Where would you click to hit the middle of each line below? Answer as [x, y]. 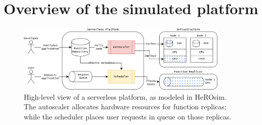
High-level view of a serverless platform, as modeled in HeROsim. [125, 96]
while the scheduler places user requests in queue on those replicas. [128, 116]
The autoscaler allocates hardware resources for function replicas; [125, 107]
